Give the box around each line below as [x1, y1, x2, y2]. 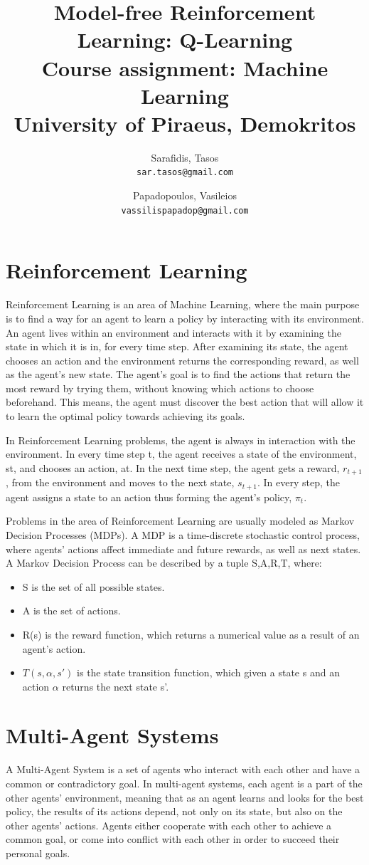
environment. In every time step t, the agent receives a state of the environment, [6, 446, 357, 461]
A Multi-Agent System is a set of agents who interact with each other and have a [6, 762, 360, 777]
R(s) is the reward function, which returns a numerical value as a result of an [22, 627, 360, 641]
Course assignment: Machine [41, 53, 328, 82]
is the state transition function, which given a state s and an [77, 665, 340, 680]
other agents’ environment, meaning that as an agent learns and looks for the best [6, 790, 364, 804]
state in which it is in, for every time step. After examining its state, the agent [6, 339, 348, 354]
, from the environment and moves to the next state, [6, 475, 235, 490]
